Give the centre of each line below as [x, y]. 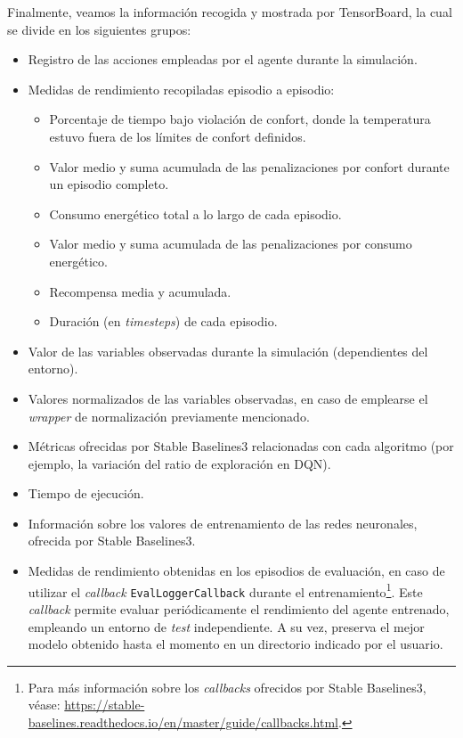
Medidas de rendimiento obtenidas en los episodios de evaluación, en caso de [236, 571]
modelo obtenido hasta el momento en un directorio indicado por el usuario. [236, 644]
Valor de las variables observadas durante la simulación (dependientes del [228, 351]
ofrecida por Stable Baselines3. [112, 541]
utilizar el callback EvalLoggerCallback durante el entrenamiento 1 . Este [225, 590]
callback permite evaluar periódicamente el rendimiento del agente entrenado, [239, 608]
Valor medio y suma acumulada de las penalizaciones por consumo [231, 244]
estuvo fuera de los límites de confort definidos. [178, 136]
